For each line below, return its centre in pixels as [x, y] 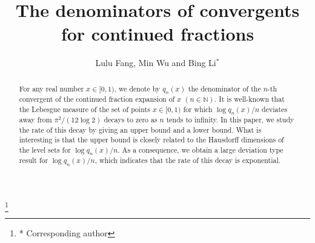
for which [198, 109]
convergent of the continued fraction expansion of [97, 99]
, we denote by [137, 88]
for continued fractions [157, 34]
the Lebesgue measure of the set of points [85, 109]
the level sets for [45, 150]
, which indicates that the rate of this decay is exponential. [188, 160]
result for [34, 160]
